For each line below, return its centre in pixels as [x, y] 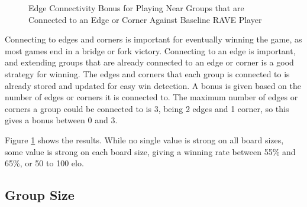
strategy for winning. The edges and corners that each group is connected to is [147, 73]
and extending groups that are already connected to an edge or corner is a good [149, 62]
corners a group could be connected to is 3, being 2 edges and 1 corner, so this [147, 108]
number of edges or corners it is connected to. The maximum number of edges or [151, 97]
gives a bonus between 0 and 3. [61, 120]
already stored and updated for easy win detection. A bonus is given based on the [153, 85]
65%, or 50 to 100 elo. [44, 163]
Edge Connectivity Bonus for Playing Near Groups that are [136, 8]
